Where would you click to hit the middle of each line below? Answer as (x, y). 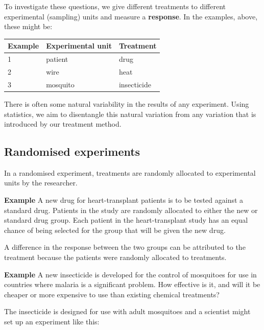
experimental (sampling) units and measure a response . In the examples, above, (131, 16)
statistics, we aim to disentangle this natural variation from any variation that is (130, 114)
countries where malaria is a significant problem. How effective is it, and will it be (132, 284)
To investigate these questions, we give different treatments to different (115, 6)
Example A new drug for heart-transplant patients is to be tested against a (124, 200)
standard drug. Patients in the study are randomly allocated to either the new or (131, 210)
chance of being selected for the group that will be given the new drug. (115, 230)
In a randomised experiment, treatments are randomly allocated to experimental (130, 172)
